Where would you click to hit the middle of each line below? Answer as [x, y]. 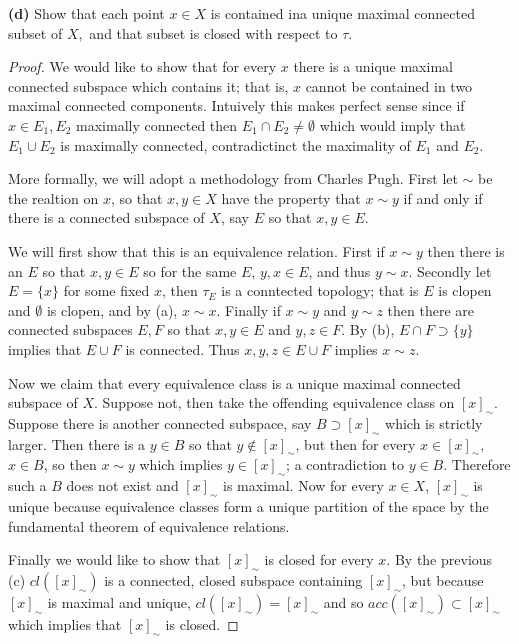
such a [27, 485]
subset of [35, 32]
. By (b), [368, 329]
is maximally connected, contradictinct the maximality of [235, 144]
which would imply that [392, 124]
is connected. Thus [182, 348]
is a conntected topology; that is [320, 290]
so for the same [190, 270]
